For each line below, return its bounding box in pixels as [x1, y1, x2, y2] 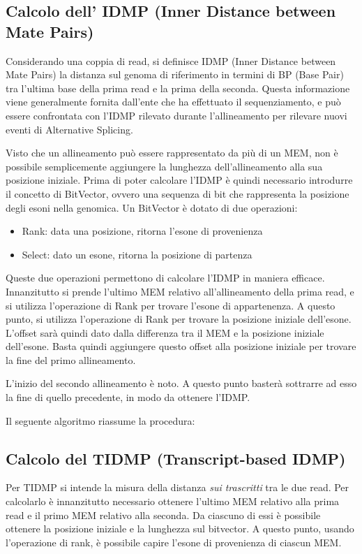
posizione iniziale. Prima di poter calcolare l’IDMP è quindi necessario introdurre [6, 173, 353, 187]
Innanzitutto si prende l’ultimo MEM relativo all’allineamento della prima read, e [6, 284, 354, 298]
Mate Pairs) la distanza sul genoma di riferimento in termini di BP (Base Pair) [6, 67, 344, 82]
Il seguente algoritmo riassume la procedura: [6, 413, 195, 428]
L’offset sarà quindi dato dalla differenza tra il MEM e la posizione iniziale [6, 325, 324, 340]
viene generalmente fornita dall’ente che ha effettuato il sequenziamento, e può [6, 94, 341, 109]
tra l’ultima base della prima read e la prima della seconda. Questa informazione [6, 80, 350, 95]
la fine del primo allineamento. [6, 352, 136, 367]
